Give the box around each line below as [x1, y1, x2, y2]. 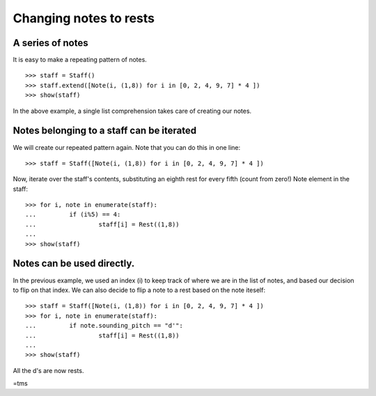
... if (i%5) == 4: [25, 211, 121, 219]
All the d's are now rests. [13, 366, 84, 374]
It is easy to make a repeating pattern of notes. [13, 56, 148, 64]
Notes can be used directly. [13, 258, 135, 270]
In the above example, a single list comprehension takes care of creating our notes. [13, 107, 252, 115]
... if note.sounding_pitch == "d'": [25, 321, 184, 330]
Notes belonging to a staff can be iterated [13, 125, 197, 137]
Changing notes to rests [13, 10, 155, 26]
